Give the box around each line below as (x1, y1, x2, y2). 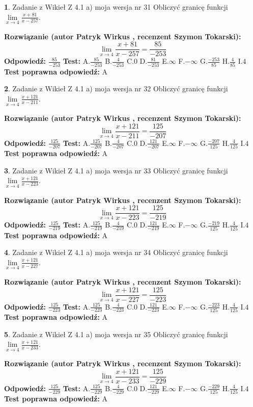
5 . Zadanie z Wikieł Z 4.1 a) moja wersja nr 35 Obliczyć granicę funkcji (4, 328, 228, 339)
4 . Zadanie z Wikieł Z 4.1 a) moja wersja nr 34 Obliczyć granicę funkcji (4, 247, 228, 258)
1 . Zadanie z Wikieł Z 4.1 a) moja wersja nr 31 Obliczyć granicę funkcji (4, 2, 228, 12)
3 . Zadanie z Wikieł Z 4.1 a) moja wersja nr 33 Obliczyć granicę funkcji (4, 165, 228, 175)
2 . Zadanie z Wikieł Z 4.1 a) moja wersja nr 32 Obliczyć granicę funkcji (4, 83, 228, 94)
